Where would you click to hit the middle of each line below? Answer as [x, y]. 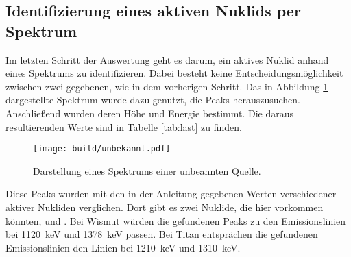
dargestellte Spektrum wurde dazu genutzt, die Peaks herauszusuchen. [153, 100]
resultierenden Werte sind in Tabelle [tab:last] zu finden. [124, 126]
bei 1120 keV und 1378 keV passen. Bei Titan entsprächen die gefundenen [162, 234]
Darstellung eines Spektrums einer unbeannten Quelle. [147, 170]
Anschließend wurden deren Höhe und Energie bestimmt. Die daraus [150, 113]
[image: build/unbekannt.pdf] [102, 149]
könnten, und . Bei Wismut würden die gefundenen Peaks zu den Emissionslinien [176, 220]
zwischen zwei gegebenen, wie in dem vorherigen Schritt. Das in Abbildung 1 [167, 86]
